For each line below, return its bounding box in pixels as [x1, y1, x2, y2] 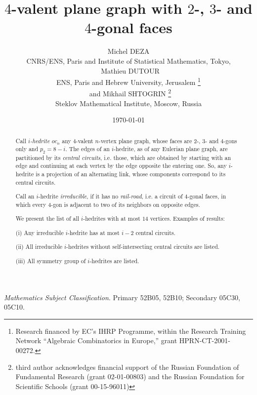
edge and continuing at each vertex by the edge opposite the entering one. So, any [15, 161, 227, 170]
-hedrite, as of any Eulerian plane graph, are [114, 145, 228, 153]
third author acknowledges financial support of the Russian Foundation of [15, 361, 239, 372]
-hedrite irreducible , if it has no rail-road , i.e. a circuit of [38, 192, 183, 200]
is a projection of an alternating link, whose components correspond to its [36, 169, 226, 178]
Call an [15, 192, 35, 200]
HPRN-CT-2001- [179, 335, 230, 346]
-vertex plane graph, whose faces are [98, 136, 192, 145]
